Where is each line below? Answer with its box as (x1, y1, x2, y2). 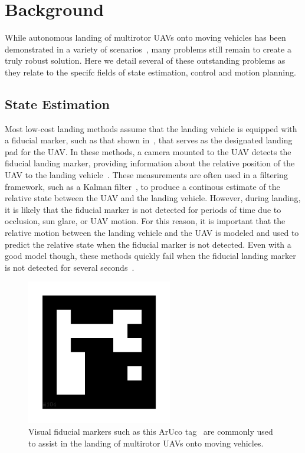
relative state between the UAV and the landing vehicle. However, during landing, (5, 192, 301, 204)
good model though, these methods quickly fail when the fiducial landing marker (5, 250, 296, 262)
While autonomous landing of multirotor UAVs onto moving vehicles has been (5, 31, 286, 44)
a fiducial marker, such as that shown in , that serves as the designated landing (5, 134, 293, 146)
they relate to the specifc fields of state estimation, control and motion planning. (5, 65, 296, 78)
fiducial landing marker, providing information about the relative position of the (5, 157, 295, 169)
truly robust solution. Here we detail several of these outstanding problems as (5, 54, 286, 67)
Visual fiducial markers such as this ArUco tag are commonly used (28, 425, 273, 438)
